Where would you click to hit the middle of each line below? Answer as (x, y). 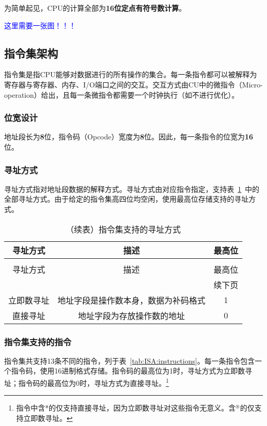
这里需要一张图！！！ (40, 25)
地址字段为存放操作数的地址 (132, 315)
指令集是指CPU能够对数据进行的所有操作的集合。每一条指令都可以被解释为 (131, 74)
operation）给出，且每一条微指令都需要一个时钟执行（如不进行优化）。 (121, 94)
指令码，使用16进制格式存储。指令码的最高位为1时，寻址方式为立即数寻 (131, 371)
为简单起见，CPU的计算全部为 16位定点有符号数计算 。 (95, 8)
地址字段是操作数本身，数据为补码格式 (132, 300)
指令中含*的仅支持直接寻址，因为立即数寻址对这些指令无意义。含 (126, 408)
